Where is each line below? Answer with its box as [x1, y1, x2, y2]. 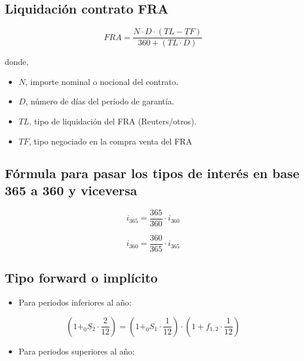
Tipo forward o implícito [5, 268, 158, 287]
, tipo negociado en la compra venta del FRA [29, 134, 192, 147]
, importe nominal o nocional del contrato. [25, 75, 179, 87]
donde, [5, 55, 29, 68]
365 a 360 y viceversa [5, 181, 137, 199]
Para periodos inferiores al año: [18, 296, 131, 309]
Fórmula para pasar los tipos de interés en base [5, 163, 300, 182]
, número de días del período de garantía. [25, 95, 174, 107]
